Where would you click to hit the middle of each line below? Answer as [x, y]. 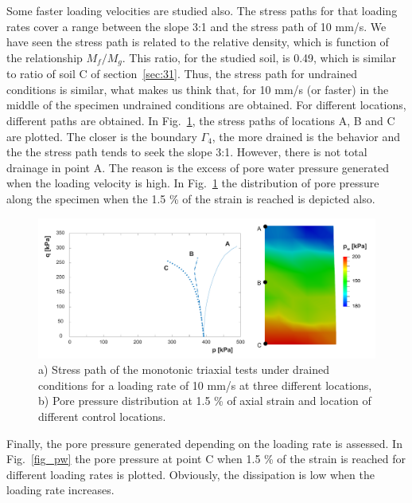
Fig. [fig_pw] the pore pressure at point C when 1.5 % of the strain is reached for [206, 459]
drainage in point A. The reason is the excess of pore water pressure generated [198, 167]
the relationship [45, 57]
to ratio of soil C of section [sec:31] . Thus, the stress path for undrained [182, 74]
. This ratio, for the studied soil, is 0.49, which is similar [259, 57]
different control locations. [102, 416]
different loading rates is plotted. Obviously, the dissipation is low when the [190, 474]
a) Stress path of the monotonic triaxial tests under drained [184, 369]
